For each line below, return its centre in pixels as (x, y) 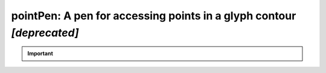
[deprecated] (45, 33)
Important (40, 54)
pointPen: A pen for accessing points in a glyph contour (154, 16)
